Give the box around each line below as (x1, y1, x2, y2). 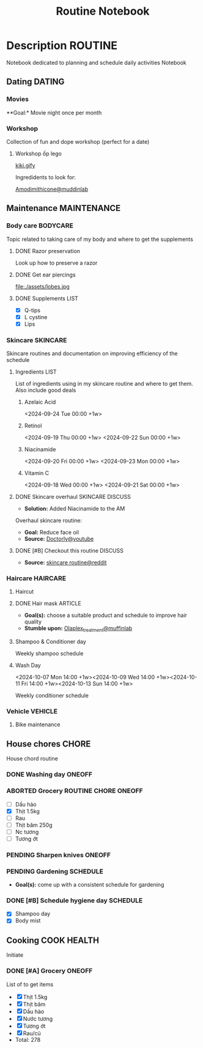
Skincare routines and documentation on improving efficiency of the (6, 350, 178, 357)
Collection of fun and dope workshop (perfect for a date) (6, 138, 150, 145)
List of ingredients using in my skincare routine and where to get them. (15, 380, 194, 388)
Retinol (24, 422, 42, 429)
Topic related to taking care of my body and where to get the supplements (6, 235, 194, 243)
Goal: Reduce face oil (24, 529, 79, 536)
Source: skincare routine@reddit (24, 559, 107, 566)
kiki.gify (15, 161, 35, 169)
